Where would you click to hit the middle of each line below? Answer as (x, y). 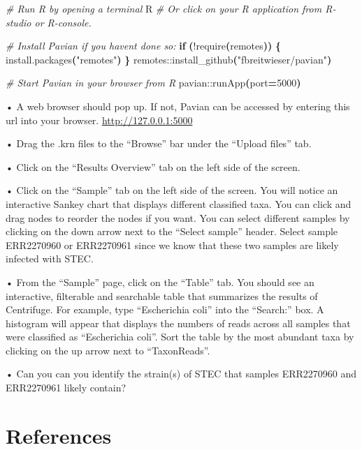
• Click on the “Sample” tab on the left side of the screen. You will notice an (172, 190)
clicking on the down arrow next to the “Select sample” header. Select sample (172, 231)
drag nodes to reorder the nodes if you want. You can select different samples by (178, 217)
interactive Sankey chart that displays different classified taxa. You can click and (179, 203)
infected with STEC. (50, 258)
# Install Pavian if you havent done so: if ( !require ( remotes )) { (144, 46)
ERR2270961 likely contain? (66, 388)
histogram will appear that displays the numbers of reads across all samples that (178, 323)
